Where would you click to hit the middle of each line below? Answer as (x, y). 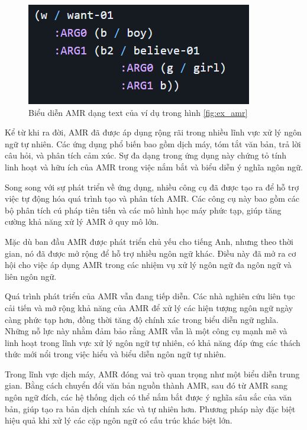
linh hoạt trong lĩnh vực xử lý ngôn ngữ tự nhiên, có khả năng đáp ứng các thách (153, 342)
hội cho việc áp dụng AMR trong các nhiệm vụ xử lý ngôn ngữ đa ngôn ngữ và (148, 265)
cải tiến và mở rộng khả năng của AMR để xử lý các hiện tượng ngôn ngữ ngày (149, 307)
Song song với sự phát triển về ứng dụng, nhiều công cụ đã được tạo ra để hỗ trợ (152, 187)
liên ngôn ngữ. (31, 276)
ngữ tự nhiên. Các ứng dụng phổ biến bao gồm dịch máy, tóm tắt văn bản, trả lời (153, 143)
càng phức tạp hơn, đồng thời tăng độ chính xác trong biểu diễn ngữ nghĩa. (142, 319)
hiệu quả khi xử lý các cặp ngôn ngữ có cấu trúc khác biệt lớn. (119, 420)
